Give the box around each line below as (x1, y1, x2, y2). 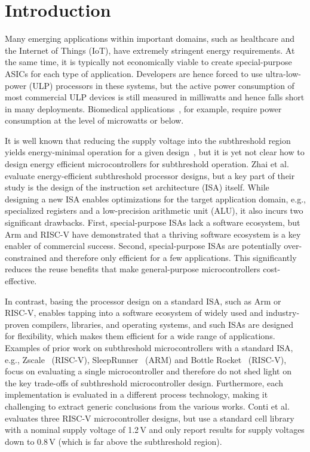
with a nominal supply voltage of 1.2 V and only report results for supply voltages (5, 423, 305, 436)
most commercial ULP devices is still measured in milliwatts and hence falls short (5, 91, 305, 103)
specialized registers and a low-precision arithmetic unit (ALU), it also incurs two (5, 204, 303, 217)
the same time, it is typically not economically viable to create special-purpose (5, 56, 292, 68)
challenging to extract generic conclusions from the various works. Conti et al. (5, 399, 290, 412)
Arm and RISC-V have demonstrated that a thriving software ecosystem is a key (5, 227, 301, 240)
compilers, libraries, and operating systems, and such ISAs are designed (32, 318, 294, 330)
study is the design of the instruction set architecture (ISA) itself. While (5, 181, 269, 193)
